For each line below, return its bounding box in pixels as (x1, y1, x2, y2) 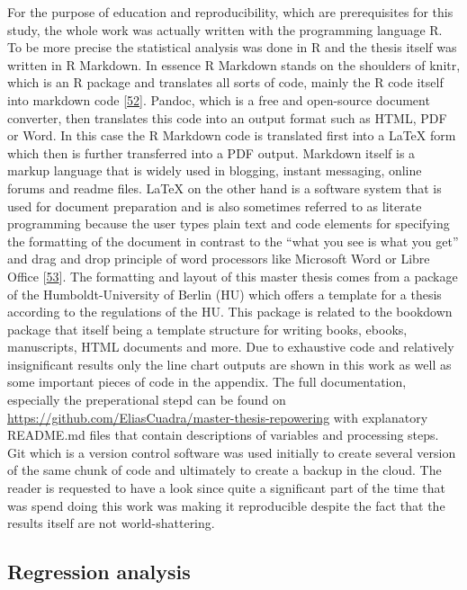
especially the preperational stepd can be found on (7, 390, 286, 409)
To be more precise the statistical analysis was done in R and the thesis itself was (7, 38, 457, 57)
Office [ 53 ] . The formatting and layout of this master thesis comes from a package (7, 266, 458, 285)
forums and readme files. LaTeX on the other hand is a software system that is (7, 178, 442, 197)
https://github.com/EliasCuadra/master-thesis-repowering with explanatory (7, 407, 428, 426)
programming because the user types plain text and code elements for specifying (7, 214, 450, 233)
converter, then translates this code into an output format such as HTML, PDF (7, 108, 447, 127)
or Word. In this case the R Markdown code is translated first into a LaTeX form (7, 126, 456, 145)
